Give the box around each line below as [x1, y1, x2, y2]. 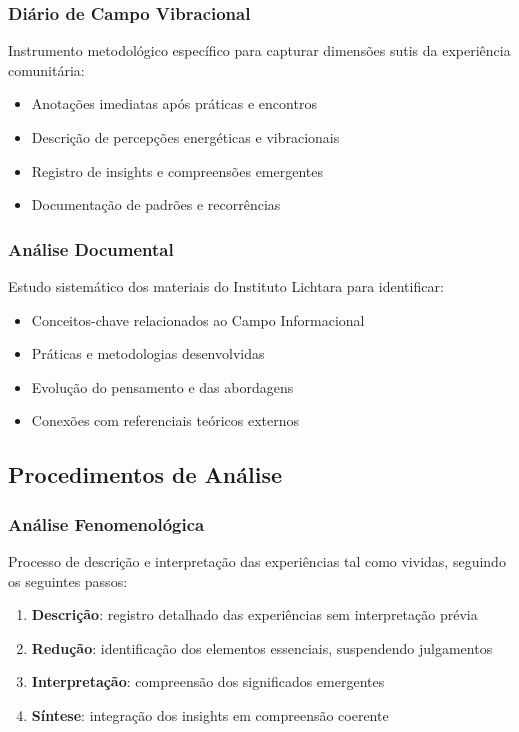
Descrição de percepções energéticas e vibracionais [31, 127, 340, 147]
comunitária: [8, 59, 85, 80]
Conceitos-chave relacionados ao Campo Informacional [31, 309, 365, 330]
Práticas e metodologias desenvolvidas [31, 343, 265, 364]
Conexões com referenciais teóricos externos [31, 410, 299, 431]
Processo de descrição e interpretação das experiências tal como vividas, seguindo [8, 550, 506, 571]
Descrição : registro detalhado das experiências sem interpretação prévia [31, 604, 478, 625]
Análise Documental [8, 236, 174, 261]
